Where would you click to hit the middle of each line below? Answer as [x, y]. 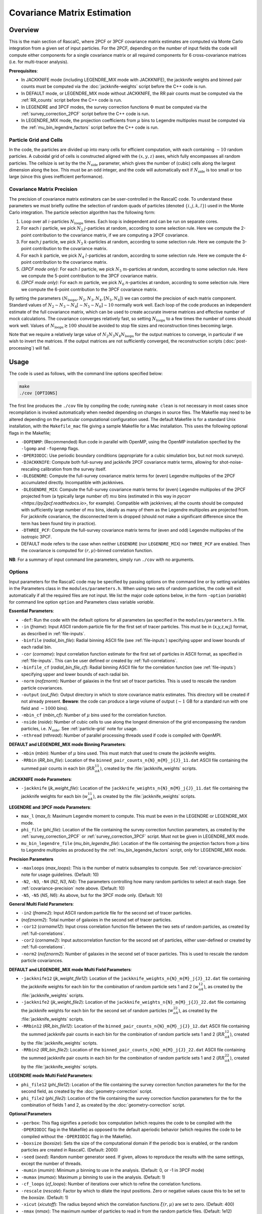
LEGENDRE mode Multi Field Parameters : [51, 1076]
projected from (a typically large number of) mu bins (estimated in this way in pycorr [106, 496]
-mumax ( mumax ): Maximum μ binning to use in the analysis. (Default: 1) [93, 1177]
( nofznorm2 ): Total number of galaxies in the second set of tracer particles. [97, 920]
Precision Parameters [31, 859]
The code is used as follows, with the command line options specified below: [86, 373]
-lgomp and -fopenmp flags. [50, 449]
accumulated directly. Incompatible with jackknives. [73, 483]
